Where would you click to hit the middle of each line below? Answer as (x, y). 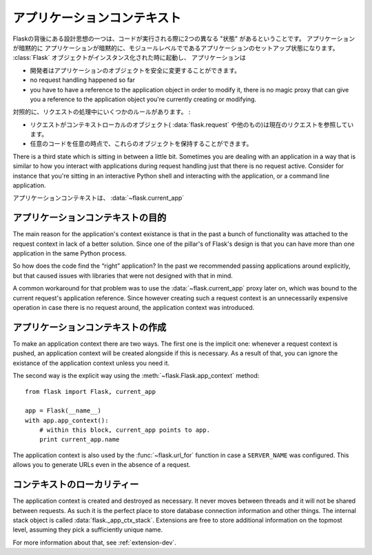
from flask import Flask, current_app (91, 391)
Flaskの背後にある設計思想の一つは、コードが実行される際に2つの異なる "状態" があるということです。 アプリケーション (184, 39)
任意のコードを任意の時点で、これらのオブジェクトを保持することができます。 (141, 144)
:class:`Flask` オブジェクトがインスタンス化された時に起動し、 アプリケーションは (129, 58)
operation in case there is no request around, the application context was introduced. (134, 308)
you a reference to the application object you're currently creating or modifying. (143, 99)
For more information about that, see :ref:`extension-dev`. (95, 542)
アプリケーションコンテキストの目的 (90, 218)
